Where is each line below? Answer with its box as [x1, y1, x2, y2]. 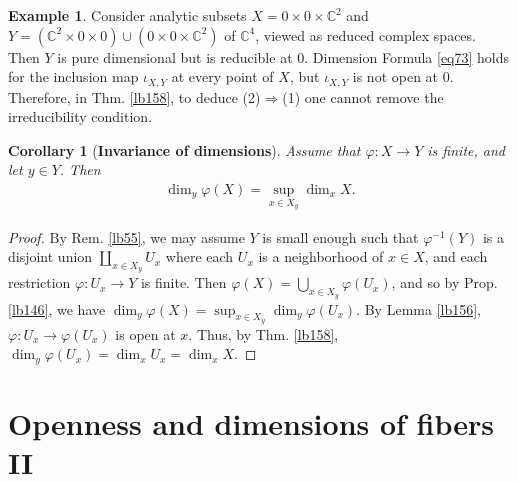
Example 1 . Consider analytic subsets [8, 5, 247, 25]
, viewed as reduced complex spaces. [255, 24, 476, 45]
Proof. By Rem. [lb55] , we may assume [8, 226, 245, 247]
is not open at [352, 66, 439, 87]
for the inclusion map [8, 66, 139, 87]
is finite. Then [140, 272, 227, 293]
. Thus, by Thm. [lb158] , [188, 323, 339, 344]
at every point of [171, 66, 274, 87]
